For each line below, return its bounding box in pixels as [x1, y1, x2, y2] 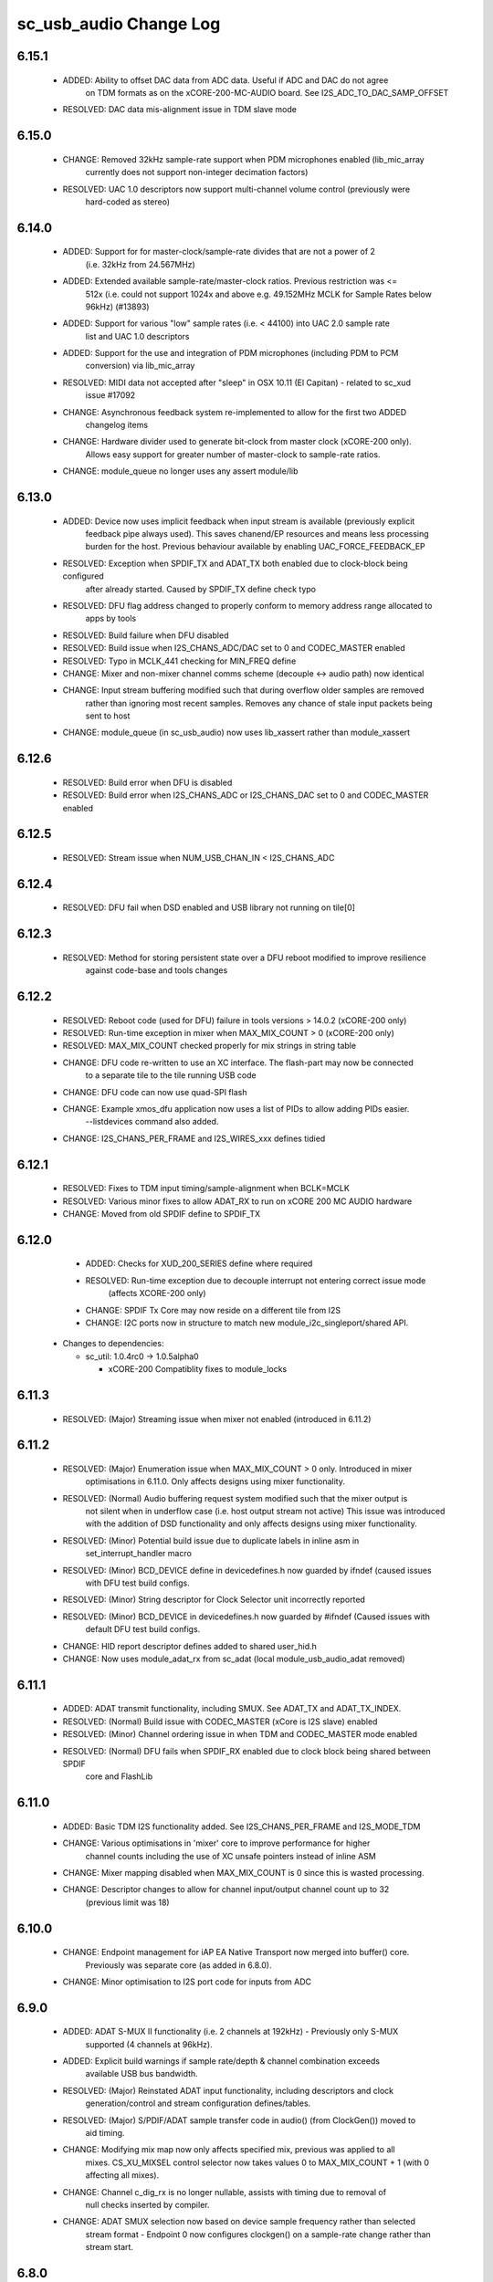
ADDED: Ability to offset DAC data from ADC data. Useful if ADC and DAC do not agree [62, 74, 389, 86]
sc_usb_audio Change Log [16, 14, 221, 34]
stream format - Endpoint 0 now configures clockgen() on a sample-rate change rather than [85, 2228, 431, 2240]
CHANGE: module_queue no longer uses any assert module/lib [62, 466, 299, 476]
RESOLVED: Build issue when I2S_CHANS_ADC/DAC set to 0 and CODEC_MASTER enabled [62, 643, 405, 654]
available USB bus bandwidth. [85, 2068, 198, 2079]
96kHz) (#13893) [85, 301, 150, 312]
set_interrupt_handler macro [85, 1548, 192, 1559]
